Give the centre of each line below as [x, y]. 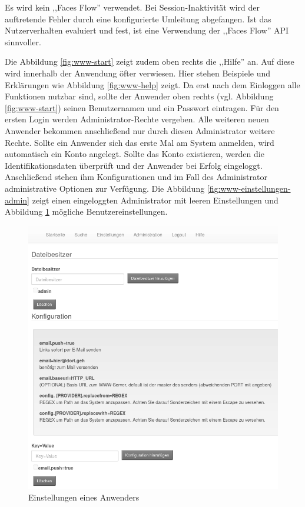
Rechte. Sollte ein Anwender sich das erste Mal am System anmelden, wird [140, 142]
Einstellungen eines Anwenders [84, 497]
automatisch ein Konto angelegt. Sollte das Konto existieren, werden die [135, 154]
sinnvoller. [23, 41]
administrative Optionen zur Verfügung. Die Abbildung [105, 188]
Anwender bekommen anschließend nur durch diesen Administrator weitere [140, 130]
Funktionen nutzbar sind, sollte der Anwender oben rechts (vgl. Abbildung [139, 96]
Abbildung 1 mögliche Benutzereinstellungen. [86, 211]
